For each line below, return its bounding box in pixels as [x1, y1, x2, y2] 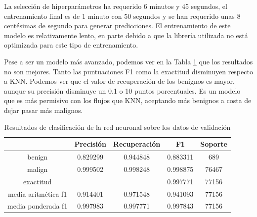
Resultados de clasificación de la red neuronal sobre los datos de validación [4, 121, 231, 132]
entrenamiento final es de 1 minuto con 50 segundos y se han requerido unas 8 [4, 10, 241, 21]
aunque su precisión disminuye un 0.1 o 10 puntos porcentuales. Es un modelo [4, 85, 241, 96]
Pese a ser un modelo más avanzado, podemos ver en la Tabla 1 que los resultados [4, 56, 253, 66]
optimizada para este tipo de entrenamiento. [4, 40, 138, 50]
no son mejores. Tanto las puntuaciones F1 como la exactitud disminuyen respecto [4, 66, 253, 76]
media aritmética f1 [7, 188, 67, 199]
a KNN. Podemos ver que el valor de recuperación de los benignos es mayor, [4, 76, 235, 86]
